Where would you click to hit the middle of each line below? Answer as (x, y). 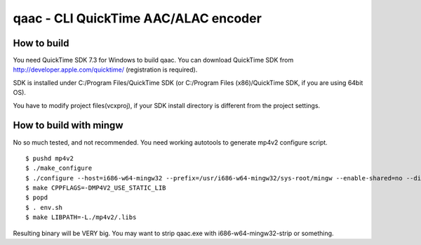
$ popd (37, 198)
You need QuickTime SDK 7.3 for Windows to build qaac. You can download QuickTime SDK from (153, 60)
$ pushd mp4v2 (49, 158)
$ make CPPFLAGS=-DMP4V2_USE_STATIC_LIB (96, 188)
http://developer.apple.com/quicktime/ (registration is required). (105, 69)
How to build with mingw (68, 125)
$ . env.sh (44, 207)
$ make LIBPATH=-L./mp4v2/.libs (81, 217)
